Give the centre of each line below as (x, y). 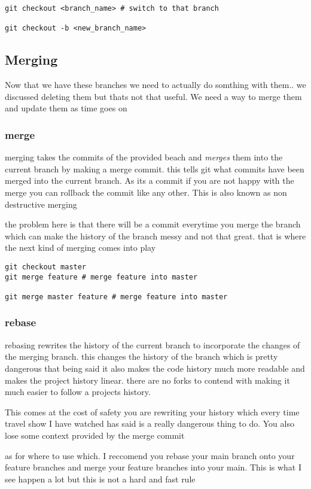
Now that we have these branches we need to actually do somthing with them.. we (155, 85)
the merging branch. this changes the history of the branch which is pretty (141, 356)
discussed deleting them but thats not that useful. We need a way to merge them (153, 96)
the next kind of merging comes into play (80, 247)
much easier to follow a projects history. (78, 392)
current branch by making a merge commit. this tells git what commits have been (155, 168)
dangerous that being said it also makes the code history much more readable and (155, 368)
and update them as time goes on (66, 108)
